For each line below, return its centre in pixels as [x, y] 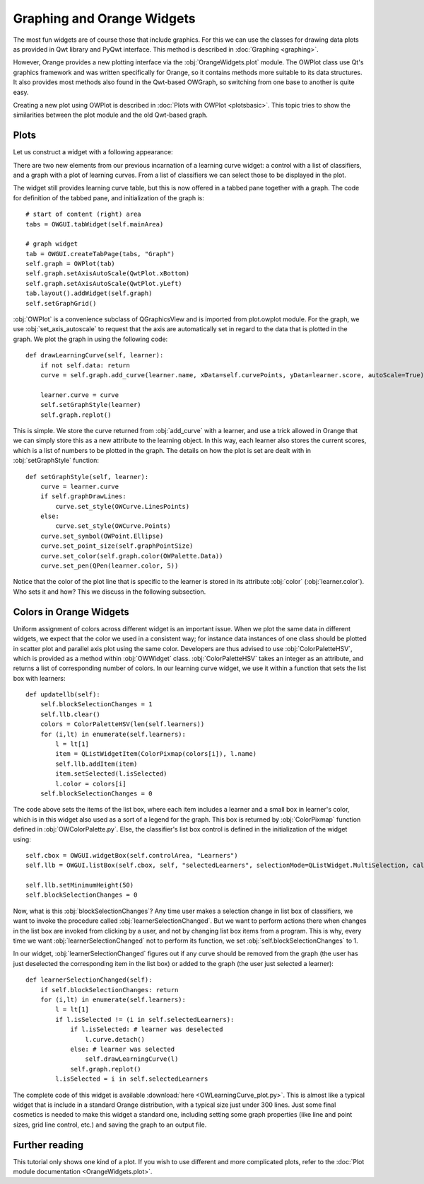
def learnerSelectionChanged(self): [89, 980]
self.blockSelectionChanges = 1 [96, 705]
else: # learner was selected [123, 1049]
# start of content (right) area [83, 214]
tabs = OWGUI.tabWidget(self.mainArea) [95, 224]
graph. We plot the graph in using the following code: [90, 339]
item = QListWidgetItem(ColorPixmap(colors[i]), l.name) [156, 754]
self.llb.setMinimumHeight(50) [80, 885]
